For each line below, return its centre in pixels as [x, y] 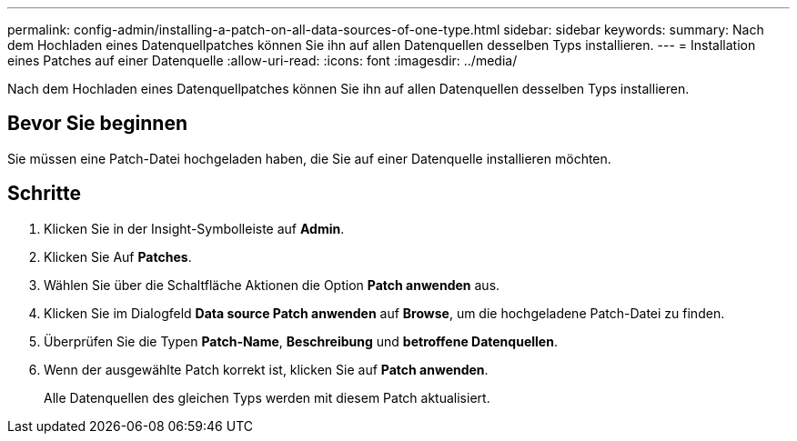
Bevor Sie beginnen [98, 124]
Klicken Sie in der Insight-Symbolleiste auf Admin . [194, 228]
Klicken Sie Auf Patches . [118, 256]
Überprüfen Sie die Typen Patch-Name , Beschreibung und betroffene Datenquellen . [301, 341]
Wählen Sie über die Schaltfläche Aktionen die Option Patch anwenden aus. [272, 285]
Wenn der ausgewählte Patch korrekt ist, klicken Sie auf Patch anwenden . [266, 369]
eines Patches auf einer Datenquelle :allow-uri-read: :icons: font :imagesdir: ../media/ [262, 60]
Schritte [44, 194]
